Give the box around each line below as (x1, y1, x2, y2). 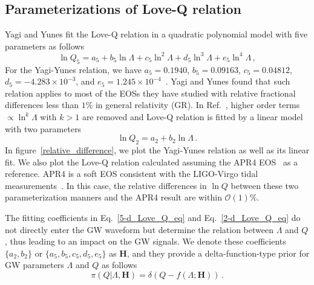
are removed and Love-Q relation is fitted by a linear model (82, 110, 303, 123)
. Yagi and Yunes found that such (165, 75, 290, 88)
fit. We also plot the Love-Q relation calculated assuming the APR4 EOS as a (5, 155, 298, 168)
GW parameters (5, 258, 64, 271)
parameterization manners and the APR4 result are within (5, 191, 222, 203)
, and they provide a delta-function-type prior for (126, 246, 310, 259)
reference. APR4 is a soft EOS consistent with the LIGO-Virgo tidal (5, 167, 258, 180)
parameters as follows (5, 39, 84, 52)
